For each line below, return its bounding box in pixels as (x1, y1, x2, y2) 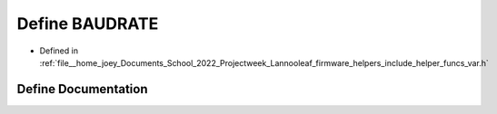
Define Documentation (16, 81, 148, 97)
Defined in (39, 45, 79, 56)
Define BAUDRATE (16, 14, 159, 33)
